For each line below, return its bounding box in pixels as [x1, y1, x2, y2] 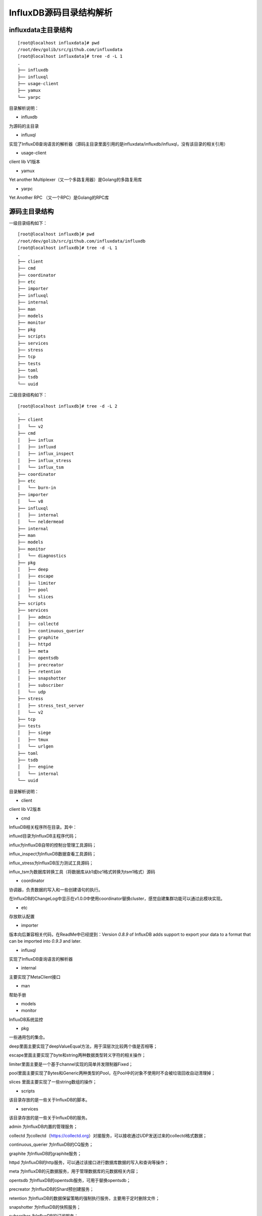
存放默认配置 [9, 913, 35, 919]
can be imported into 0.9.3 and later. [9, 938, 82, 944]
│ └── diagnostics [17, 553, 66, 559]
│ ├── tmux [17, 737, 49, 742]
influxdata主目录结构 [9, 26, 73, 34]
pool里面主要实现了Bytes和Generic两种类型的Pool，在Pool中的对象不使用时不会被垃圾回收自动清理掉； [9, 1070, 215, 1076]
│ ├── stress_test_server [17, 703, 84, 708]
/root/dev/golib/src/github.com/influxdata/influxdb [17, 238, 146, 244]
